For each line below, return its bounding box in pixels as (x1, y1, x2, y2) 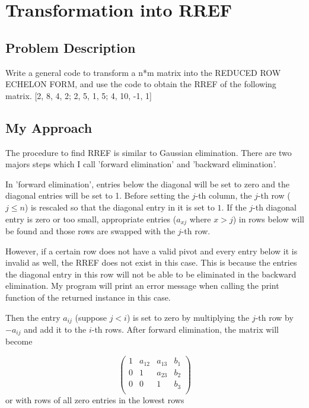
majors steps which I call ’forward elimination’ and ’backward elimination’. (5, 158, 276, 170)
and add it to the (24, 323, 87, 335)
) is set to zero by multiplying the (126, 311, 250, 323)
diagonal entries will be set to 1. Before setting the (5, 189, 190, 202)
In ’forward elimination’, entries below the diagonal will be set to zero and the (5, 177, 290, 190)
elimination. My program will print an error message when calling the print (5, 279, 279, 292)
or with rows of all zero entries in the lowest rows (5, 393, 184, 406)
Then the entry (5, 311, 60, 323)
